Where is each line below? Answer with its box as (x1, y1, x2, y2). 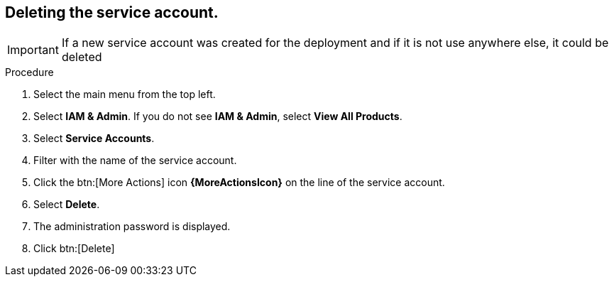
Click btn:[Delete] (33, 242, 115, 255)
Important (7, 43, 59, 58)
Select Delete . (33, 198, 100, 211)
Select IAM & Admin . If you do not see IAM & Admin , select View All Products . (33, 110, 402, 123)
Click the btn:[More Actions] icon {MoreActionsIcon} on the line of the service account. (33, 176, 445, 189)
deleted (61, 50, 102, 65)
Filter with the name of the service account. (33, 154, 237, 167)
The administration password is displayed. (33, 220, 231, 233)
